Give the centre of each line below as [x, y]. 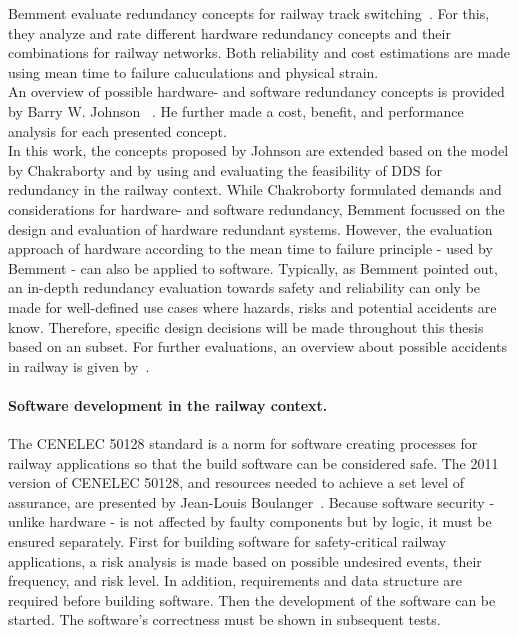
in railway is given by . [79, 365]
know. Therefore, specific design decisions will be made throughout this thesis [246, 326]
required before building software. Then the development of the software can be [252, 599]
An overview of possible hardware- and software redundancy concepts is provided [256, 91]
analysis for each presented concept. [117, 130]
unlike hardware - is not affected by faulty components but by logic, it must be [250, 521]
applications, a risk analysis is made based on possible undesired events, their [245, 560]
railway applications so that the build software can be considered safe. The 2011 [253, 462]
